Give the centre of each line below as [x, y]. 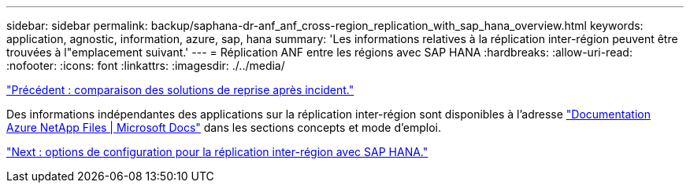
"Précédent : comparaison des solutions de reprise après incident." [180, 90]
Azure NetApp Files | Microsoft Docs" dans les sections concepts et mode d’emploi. [224, 127]
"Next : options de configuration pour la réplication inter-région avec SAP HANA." [217, 152]
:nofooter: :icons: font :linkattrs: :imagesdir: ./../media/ [146, 65]
